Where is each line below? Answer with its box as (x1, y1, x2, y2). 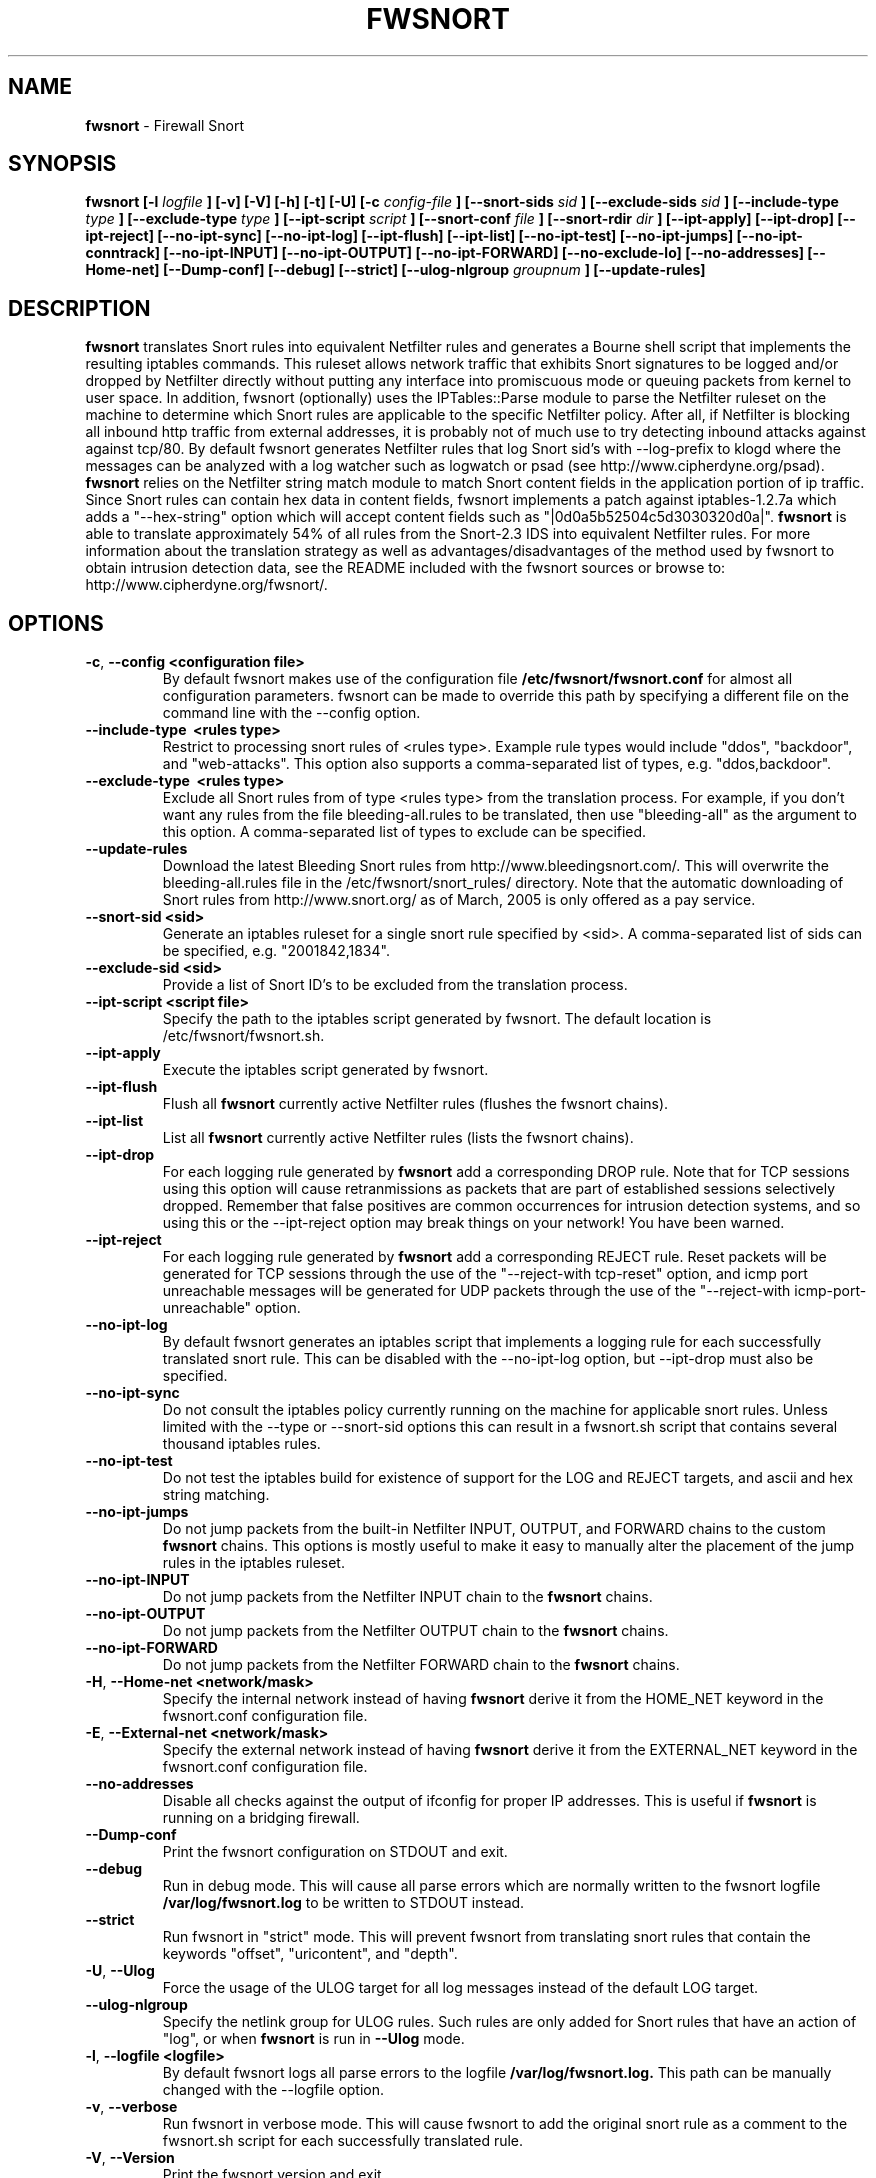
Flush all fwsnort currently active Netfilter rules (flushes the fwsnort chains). (162, 1095, 669, 1113)
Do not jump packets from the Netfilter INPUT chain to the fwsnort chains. (162, 1588, 653, 1606)
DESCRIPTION (8, 295, 151, 321)
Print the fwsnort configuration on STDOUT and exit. (162, 1843, 508, 1861)
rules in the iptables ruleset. (162, 1554, 345, 1572)
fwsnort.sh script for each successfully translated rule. (162, 2132, 524, 2150)
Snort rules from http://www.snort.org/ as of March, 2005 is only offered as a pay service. (162, 891, 756, 909)
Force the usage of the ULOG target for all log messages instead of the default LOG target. (162, 1979, 759, 1997)
